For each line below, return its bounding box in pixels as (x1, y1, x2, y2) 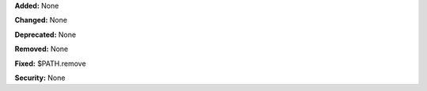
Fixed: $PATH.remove (14, 59, 86, 68)
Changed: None (14, 16, 67, 25)
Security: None (14, 73, 66, 82)
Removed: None (14, 44, 69, 54)
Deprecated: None (14, 30, 77, 39)
